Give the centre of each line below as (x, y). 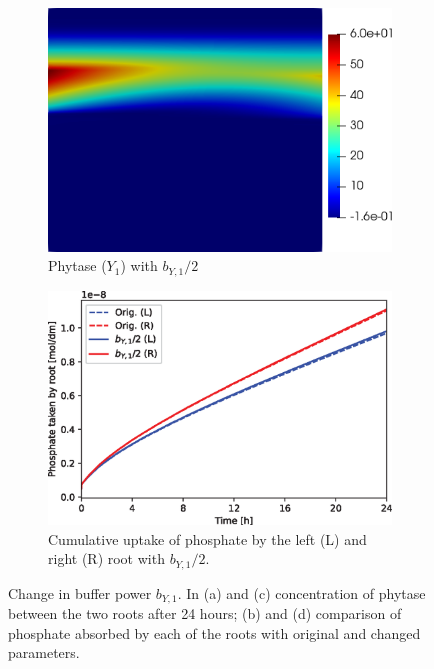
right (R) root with (106, 558)
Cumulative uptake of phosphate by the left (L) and (207, 538)
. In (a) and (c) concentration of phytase (301, 592)
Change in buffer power (80, 592)
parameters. (44, 652)
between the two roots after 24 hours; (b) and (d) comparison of (205, 613)
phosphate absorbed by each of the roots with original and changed (214, 632)
